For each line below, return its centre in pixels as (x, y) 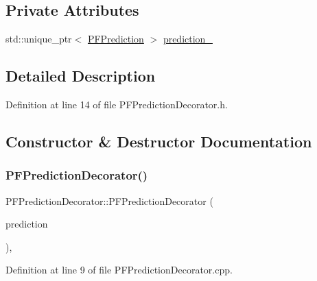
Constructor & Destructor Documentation (159, 141)
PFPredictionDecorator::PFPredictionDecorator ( (109, 200)
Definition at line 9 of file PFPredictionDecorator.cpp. (119, 270)
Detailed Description (81, 76)
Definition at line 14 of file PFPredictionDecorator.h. (117, 104)
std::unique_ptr (39, 39)
